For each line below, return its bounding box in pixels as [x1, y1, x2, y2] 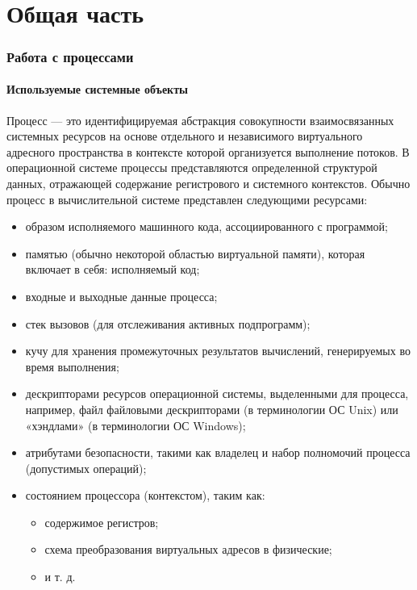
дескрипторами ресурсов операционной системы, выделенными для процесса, [25, 385, 409, 402]
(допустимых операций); [25, 459, 147, 476]
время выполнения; [25, 358, 119, 375]
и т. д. [44, 568, 76, 585]
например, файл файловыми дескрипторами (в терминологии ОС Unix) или [25, 400, 398, 417]
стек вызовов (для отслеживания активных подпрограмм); [25, 315, 311, 332]
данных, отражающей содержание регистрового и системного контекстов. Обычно [6, 174, 411, 191]
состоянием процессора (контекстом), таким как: [25, 487, 265, 504]
